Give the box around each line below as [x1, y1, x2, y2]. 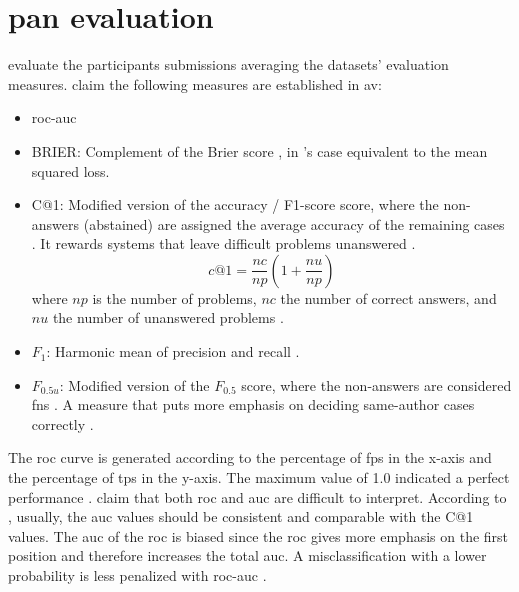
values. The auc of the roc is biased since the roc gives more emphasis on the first [8, 525, 509, 546]
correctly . [31, 413, 94, 434]
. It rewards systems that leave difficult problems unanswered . [31, 233, 416, 254]
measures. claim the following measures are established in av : [8, 73, 382, 94]
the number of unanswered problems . [52, 307, 284, 328]
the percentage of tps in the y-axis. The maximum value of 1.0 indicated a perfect [8, 467, 510, 488]
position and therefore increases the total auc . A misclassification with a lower [8, 545, 487, 566]
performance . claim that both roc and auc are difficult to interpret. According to [8, 486, 507, 507]
